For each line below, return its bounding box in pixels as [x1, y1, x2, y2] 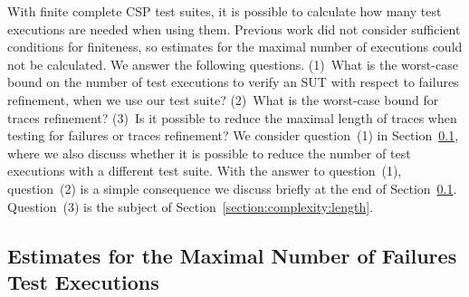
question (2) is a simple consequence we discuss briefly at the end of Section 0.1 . [7, 178, 457, 197]
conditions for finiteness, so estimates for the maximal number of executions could [7, 37, 463, 56]
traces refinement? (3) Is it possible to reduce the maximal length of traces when [7, 108, 457, 127]
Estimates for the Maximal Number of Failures [7, 241, 457, 269]
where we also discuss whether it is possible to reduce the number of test [7, 143, 411, 162]
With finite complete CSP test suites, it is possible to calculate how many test [7, 2, 442, 20]
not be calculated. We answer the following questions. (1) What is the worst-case [7, 54, 458, 73]
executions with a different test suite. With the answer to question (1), [7, 161, 402, 180]
